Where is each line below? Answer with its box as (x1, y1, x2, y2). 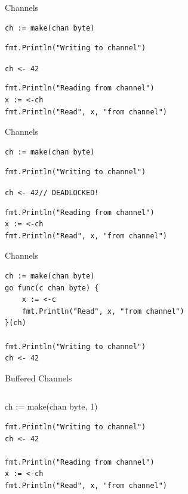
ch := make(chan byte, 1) (5, 400, 98, 413)
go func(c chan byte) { (5, 283, 99, 292)
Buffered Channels (5, 371, 72, 384)
